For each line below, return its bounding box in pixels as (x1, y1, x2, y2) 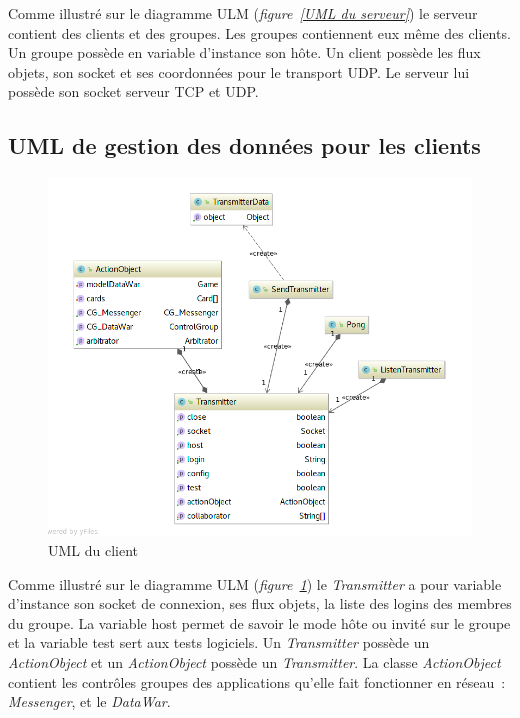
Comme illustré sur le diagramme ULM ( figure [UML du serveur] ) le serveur (8, 3, 478, 23)
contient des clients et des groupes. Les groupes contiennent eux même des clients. (8, 22, 511, 43)
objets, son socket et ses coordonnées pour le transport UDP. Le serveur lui (8, 61, 470, 82)
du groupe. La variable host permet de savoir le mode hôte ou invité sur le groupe (8, 612, 511, 633)
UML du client (48, 539, 139, 560)
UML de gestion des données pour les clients (8, 130, 481, 161)
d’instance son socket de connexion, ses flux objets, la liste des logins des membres (8, 593, 512, 614)
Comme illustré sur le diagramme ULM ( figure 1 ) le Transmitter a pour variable (8, 573, 502, 594)
